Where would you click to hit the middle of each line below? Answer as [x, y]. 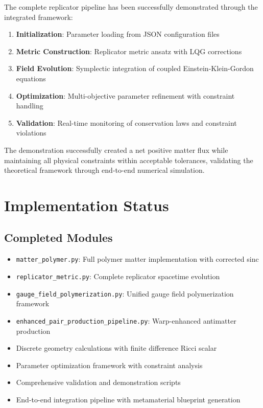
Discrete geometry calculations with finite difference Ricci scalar [116, 348]
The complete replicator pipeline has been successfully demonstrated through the [131, 7]
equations [31, 78]
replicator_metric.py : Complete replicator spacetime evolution [118, 276]
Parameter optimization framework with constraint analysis [109, 365]
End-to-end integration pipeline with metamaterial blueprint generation [128, 399]
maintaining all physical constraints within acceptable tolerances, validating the [129, 160]
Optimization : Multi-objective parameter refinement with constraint [125, 95]
